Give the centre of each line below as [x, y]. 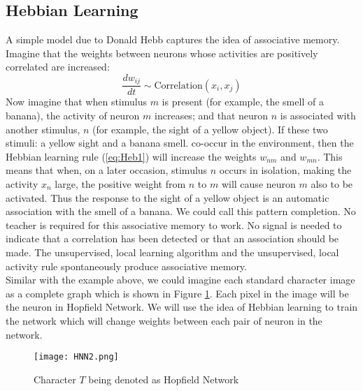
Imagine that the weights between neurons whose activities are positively [162, 53]
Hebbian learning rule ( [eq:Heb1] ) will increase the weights [131, 156]
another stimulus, [43, 129]
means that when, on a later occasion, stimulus [107, 170]
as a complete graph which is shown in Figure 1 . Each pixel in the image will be [177, 293]
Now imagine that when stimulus [76, 102]
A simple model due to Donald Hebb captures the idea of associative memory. [173, 39]
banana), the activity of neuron [73, 116]
